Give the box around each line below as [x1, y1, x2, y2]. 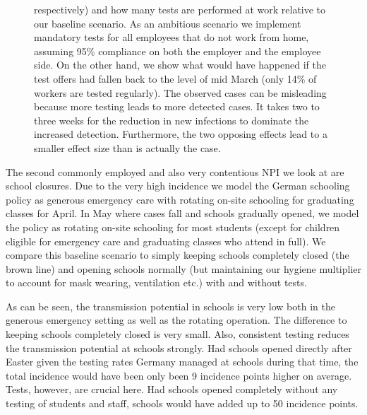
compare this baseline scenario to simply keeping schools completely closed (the [6, 247, 349, 262]
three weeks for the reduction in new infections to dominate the [34, 112, 309, 127]
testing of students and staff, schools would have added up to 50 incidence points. [6, 396, 359, 411]
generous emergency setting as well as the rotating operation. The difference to [6, 312, 347, 327]
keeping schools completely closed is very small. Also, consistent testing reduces [6, 327, 349, 341]
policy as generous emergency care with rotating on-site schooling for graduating [6, 192, 354, 206]
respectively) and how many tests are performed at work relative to [34, 2, 326, 16]
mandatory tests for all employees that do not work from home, [34, 30, 309, 45]
